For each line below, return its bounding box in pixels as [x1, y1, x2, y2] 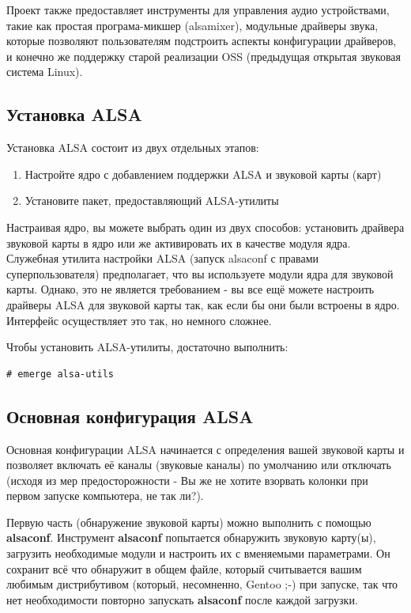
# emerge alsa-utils [6, 368, 115, 380]
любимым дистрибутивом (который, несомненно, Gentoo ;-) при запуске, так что [6, 576, 398, 592]
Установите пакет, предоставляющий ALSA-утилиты [25, 192, 279, 209]
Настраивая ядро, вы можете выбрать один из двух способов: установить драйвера [6, 218, 405, 235]
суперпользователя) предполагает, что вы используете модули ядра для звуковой [6, 265, 394, 282]
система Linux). [6, 63, 83, 80]
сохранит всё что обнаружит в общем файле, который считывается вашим [6, 560, 362, 577]
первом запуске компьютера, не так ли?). [6, 487, 204, 504]
